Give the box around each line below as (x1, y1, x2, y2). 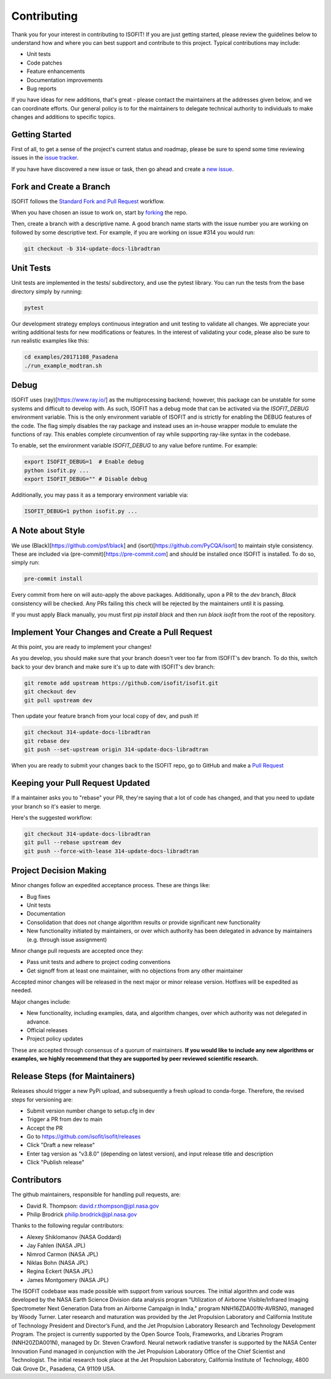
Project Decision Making (11, 866, 107, 876)
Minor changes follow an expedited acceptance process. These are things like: (11, 882, 211, 889)
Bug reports (26, 85, 57, 92)
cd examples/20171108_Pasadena (24, 354, 119, 360)
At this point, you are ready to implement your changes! (11, 643, 152, 650)
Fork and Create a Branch (11, 181, 110, 192)
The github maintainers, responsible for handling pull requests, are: (11, 1191, 181, 1198)
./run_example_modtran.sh (24, 362, 102, 369)
